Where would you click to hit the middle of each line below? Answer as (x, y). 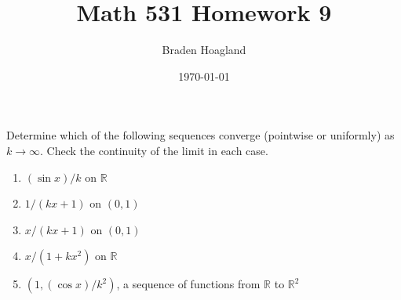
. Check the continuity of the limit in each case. (154, 150)
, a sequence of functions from (188, 284)
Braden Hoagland (204, 50)
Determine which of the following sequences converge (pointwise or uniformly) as (200, 135)
